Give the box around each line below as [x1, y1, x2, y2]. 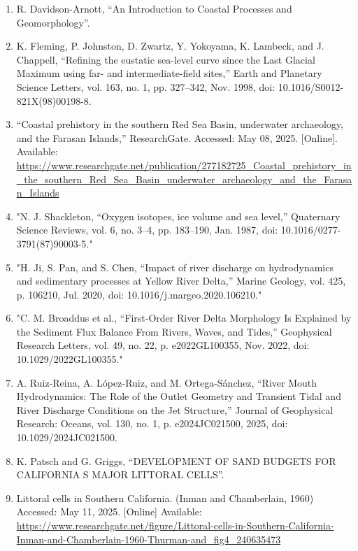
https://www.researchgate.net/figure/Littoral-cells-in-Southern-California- [16, 518, 334, 532]
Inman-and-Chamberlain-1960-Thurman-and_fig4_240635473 [16, 531, 281, 546]
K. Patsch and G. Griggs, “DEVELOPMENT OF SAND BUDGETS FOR [16, 453, 336, 468]
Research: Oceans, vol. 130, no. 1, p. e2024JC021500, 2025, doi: [16, 416, 288, 431]
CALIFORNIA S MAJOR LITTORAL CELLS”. [16, 467, 224, 482]
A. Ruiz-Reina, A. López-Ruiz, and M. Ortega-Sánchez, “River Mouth [16, 375, 317, 389]
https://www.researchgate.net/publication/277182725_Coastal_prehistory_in [16, 157, 352, 172]
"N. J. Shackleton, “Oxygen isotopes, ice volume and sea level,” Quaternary [16, 208, 341, 223]
